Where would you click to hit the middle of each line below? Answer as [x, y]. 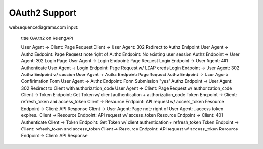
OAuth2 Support [43, 13]
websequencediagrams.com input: [44, 27]
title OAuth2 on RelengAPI [47, 38]
